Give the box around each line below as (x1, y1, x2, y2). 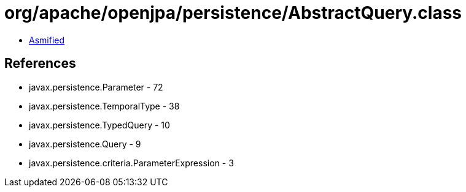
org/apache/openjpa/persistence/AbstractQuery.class (4, 2, 462, 23)
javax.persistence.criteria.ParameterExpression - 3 (29, 157, 234, 168)
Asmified (29, 34, 65, 45)
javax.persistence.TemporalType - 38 (29, 100, 180, 111)
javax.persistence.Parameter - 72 (29, 81, 163, 92)
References (4, 56, 76, 72)
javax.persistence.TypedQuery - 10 (29, 119, 170, 130)
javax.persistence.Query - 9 (29, 138, 141, 149)
